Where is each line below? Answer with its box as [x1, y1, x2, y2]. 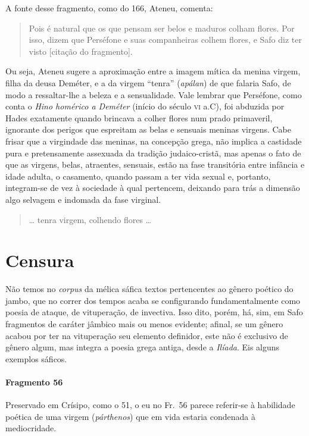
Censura [5, 248, 74, 272]
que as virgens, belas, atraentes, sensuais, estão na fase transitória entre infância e [5, 158, 305, 171]
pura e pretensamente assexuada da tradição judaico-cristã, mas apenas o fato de [5, 146, 301, 159]
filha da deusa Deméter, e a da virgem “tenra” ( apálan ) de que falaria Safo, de [5, 76, 291, 89]
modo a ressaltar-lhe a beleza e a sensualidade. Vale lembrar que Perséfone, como [5, 88, 302, 101]
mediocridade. [5, 422, 57, 434]
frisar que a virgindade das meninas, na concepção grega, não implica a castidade [5, 134, 302, 147]
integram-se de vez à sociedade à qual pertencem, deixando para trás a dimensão [5, 181, 300, 194]
